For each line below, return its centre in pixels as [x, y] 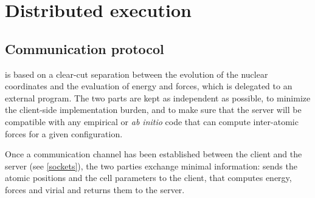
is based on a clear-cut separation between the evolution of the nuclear [137, 74]
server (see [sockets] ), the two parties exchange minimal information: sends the [151, 166]
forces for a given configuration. [64, 133]
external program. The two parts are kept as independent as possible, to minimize [158, 97]
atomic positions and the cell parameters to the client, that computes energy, [148, 178]
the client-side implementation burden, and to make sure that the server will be [153, 110]
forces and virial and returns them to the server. [95, 189]
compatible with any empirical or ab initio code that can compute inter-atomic [152, 121]
